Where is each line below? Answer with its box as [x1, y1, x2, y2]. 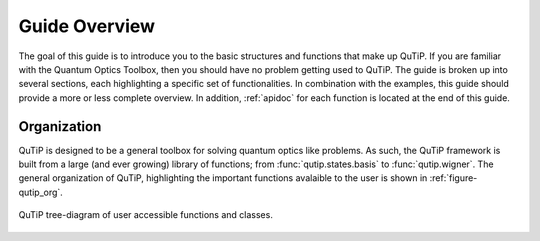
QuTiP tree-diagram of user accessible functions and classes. [18, 209, 274, 221]
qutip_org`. [18, 186, 64, 198]
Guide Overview [18, 15, 155, 37]
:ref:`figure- [429, 172, 478, 184]
